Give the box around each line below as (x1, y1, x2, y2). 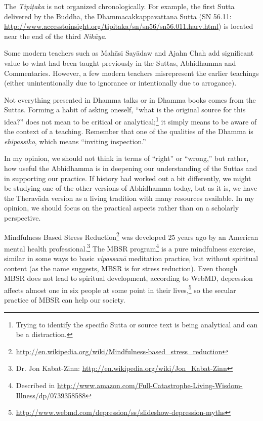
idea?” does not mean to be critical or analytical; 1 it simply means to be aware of (4, 114, 257, 127)
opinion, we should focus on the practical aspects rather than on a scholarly (4, 202, 239, 213)
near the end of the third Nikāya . (4, 30, 107, 41)
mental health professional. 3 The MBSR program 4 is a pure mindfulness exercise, (4, 241, 255, 254)
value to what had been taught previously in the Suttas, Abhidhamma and (4, 57, 236, 68)
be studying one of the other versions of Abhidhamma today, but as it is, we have (4, 183, 257, 193)
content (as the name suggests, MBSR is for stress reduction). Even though (4, 263, 238, 273)
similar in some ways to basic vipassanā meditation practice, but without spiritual (4, 253, 258, 264)
